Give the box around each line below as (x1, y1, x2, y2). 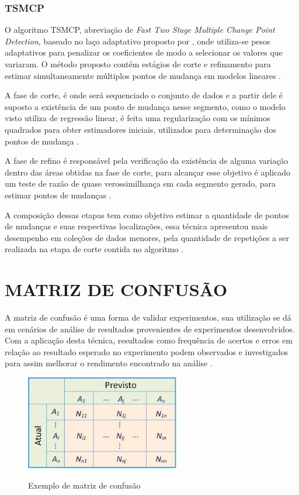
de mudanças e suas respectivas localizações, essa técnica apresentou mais (5, 220, 268, 232)
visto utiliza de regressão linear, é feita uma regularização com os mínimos (5, 112, 270, 124)
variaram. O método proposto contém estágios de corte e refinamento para (5, 58, 271, 70)
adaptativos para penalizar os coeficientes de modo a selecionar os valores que (5, 46, 283, 59)
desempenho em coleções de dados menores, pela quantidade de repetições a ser (5, 231, 290, 243)
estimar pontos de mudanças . (5, 188, 112, 201)
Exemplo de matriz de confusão (28, 479, 141, 491)
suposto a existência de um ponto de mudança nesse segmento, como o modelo (5, 100, 286, 112)
